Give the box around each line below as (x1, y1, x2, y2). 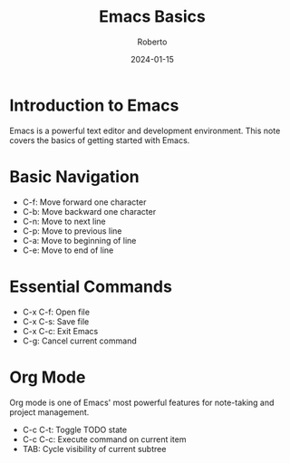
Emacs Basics (99, 6, 206, 27)
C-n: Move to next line (22, 216, 106, 227)
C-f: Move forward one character (22, 197, 147, 207)
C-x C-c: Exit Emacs (22, 325, 99, 336)
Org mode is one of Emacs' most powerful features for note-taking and (9, 397, 275, 408)
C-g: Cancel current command (22, 335, 138, 346)
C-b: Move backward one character (22, 206, 157, 217)
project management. (9, 406, 90, 418)
